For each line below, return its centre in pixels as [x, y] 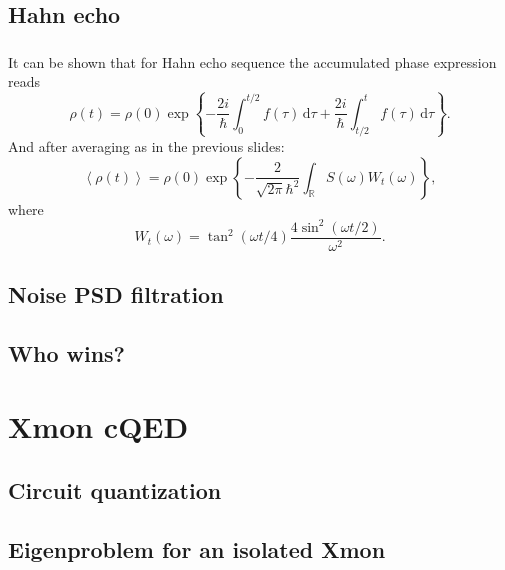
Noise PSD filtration [116, 294]
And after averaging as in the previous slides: [146, 145]
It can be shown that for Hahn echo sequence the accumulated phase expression [252, 61]
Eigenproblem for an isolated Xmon [197, 548]
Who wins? [67, 352]
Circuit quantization [115, 490]
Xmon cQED [98, 426]
